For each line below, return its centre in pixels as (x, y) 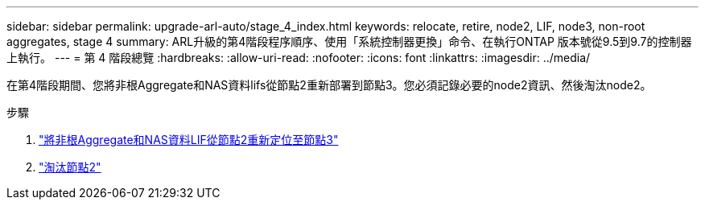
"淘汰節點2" (70, 167)
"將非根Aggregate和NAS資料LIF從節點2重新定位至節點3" (189, 140)
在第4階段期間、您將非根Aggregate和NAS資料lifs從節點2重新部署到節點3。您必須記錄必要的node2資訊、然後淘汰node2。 (329, 85)
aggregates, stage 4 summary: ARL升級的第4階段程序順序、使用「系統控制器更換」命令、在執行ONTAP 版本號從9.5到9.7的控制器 (349, 41)
